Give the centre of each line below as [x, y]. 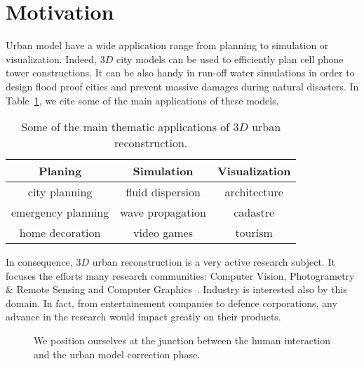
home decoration [60, 233]
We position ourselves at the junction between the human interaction [182, 340]
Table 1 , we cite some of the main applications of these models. [142, 100]
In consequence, [39, 262]
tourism [254, 233]
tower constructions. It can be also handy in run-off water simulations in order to [180, 73]
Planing [60, 171]
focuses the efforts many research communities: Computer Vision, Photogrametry [180, 275]
